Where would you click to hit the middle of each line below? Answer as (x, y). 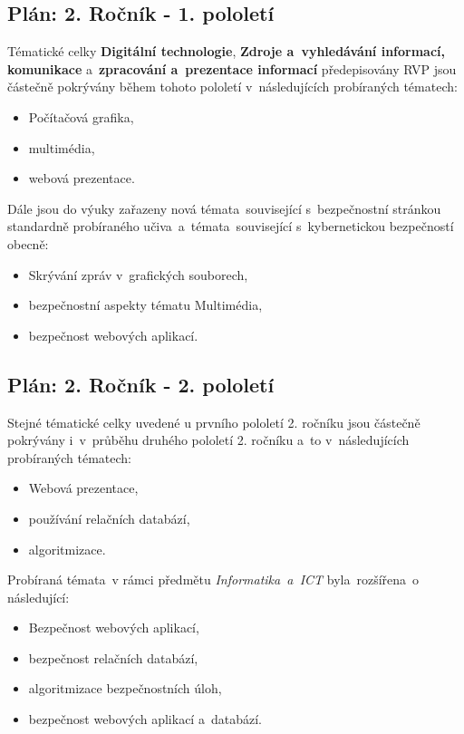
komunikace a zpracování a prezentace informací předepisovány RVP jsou (232, 68)
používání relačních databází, (109, 518)
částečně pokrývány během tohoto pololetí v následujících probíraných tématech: (232, 87)
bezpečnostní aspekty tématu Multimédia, (145, 305)
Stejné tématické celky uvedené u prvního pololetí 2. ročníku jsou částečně (214, 422)
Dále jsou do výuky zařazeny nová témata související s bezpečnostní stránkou (224, 208)
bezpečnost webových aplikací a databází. (145, 719)
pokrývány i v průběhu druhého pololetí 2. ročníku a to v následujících (208, 440)
